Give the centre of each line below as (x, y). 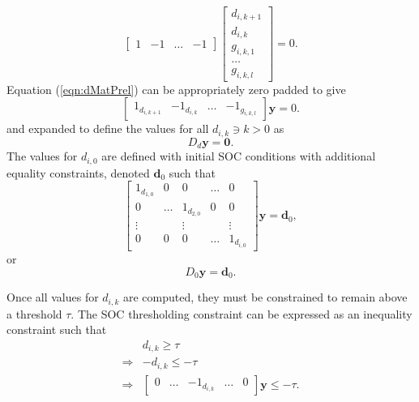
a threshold (34, 313)
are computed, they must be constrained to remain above (265, 297)
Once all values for (53, 297)
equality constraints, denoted (78, 172)
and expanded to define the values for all (108, 128)
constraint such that (57, 329)
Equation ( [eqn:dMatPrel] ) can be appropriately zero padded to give (176, 89)
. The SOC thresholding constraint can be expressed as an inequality (242, 313)
